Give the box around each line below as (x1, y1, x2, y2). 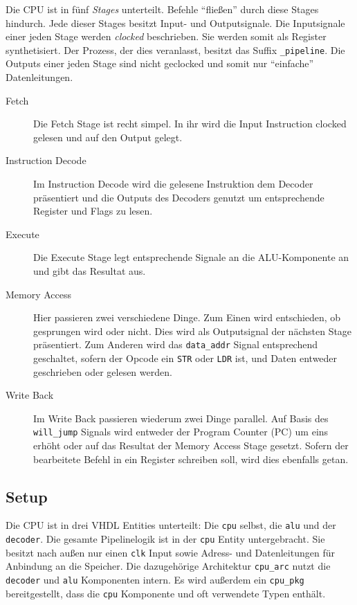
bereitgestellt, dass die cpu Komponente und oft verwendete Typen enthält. (6, 586, 326, 600)
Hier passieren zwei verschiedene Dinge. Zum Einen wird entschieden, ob (33, 310, 341, 325)
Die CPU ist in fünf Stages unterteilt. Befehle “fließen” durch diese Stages (6, 2, 319, 16)
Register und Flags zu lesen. (33, 204, 153, 218)
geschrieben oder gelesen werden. (33, 364, 172, 379)
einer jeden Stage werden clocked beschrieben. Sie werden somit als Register (6, 29, 327, 44)
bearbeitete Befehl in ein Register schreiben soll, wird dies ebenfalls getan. (33, 451, 349, 466)
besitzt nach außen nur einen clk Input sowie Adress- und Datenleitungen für (6, 545, 335, 559)
